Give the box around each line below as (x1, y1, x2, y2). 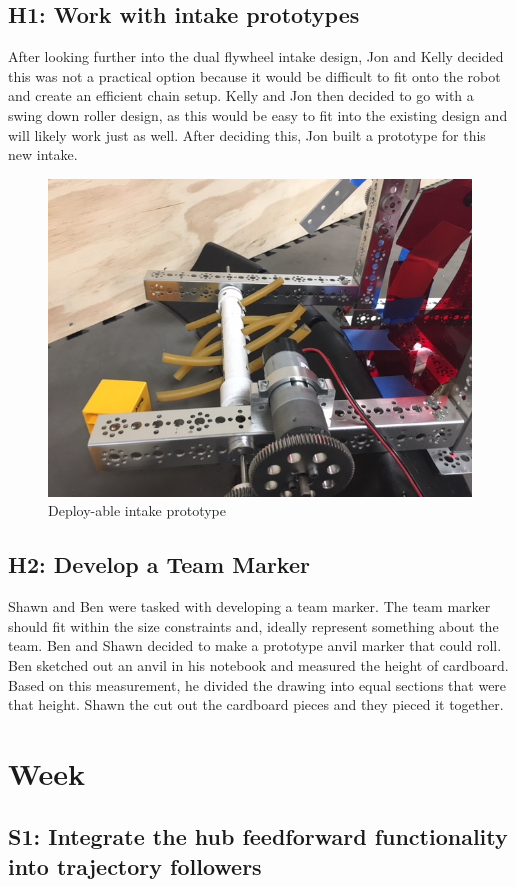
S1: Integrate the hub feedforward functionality (8, 821, 508, 852)
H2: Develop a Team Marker (8, 549, 310, 580)
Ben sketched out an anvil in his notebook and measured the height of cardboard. (8, 654, 509, 675)
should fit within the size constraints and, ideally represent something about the (8, 615, 499, 636)
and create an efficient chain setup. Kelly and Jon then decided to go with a (8, 85, 474, 106)
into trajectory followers (8, 850, 262, 881)
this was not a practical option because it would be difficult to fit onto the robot (8, 65, 501, 86)
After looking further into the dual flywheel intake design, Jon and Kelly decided (8, 46, 504, 67)
